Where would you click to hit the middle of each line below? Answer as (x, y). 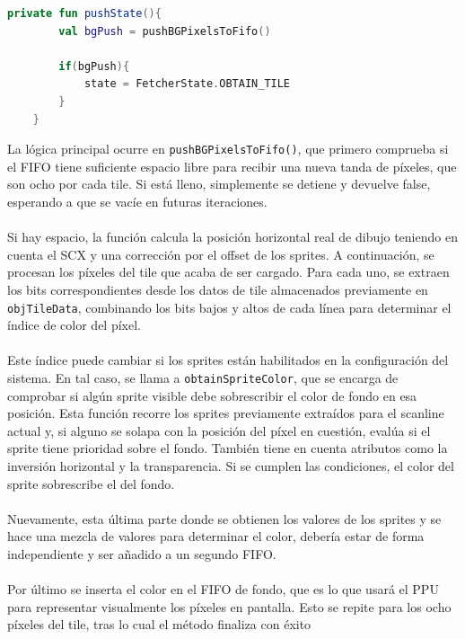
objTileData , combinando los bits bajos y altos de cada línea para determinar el (229, 307)
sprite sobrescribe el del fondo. (91, 483)
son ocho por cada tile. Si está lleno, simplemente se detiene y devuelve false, (219, 184)
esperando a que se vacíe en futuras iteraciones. (137, 201)
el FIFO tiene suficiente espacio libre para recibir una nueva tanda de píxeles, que (232, 166)
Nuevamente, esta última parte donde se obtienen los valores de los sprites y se (224, 518)
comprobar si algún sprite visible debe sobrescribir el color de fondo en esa (212, 395)
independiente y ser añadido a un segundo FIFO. (142, 554)
